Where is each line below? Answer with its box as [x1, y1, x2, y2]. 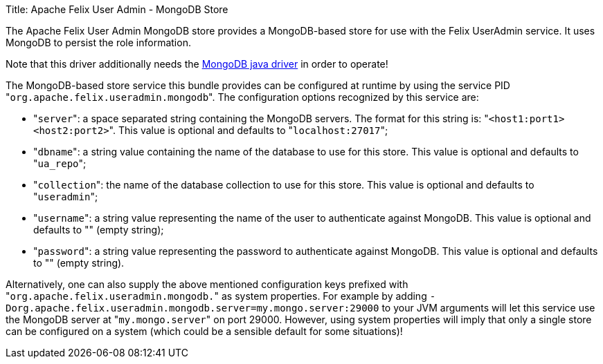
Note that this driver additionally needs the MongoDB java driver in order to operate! [6, 58, 388, 70]
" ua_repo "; [33, 157, 87, 169]
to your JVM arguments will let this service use [381, 302, 595, 314]
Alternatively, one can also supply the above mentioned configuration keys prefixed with [6, 278, 408, 290]
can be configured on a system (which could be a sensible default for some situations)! [6, 325, 403, 337]
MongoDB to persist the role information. [6, 37, 191, 48]
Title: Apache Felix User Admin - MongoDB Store [6, 3, 228, 15]
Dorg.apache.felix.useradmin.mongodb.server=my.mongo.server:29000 [6, 303, 379, 314]
